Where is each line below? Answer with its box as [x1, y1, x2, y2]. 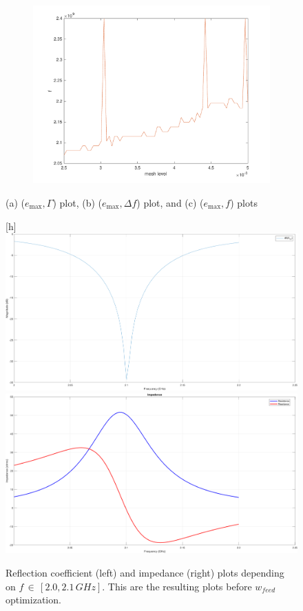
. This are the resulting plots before [102, 579, 252, 593]
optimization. [6, 592, 61, 607]
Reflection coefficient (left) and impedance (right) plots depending [6, 565, 284, 579]
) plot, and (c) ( [136, 195, 204, 209]
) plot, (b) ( [52, 195, 102, 209]
